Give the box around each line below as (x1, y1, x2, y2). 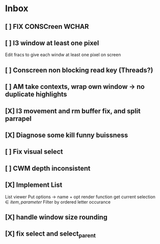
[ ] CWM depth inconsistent (5, 164, 91, 172)
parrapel (5, 114, 32, 122)
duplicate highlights (5, 90, 67, 99)
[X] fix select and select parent (5, 230, 96, 239)
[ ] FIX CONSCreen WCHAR (5, 22, 89, 31)
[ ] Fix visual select (5, 147, 63, 156)
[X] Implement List (5, 181, 62, 189)
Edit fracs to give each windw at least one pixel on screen (5, 52, 121, 58)
